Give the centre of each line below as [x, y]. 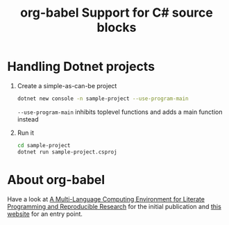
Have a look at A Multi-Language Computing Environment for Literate [106, 199]
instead [28, 119]
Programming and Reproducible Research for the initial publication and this [114, 206]
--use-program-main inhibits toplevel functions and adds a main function [120, 112]
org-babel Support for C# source [117, 13]
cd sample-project [44, 145]
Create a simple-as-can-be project [67, 85]
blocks [117, 27]
